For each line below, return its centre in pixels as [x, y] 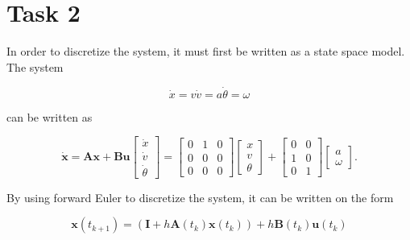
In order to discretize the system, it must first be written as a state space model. [206, 51]
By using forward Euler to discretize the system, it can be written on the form [200, 197]
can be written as [50, 116]
